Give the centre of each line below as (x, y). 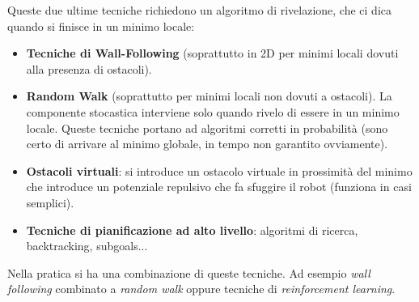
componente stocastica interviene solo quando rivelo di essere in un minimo (213, 111)
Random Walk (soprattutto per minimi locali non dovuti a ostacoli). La (209, 96)
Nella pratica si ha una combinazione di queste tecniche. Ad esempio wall (189, 272)
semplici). (50, 202)
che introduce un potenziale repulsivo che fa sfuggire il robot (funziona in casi (219, 187)
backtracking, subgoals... (87, 246)
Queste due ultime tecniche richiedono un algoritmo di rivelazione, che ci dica (200, 10)
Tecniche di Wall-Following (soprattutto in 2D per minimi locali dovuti (212, 53)
